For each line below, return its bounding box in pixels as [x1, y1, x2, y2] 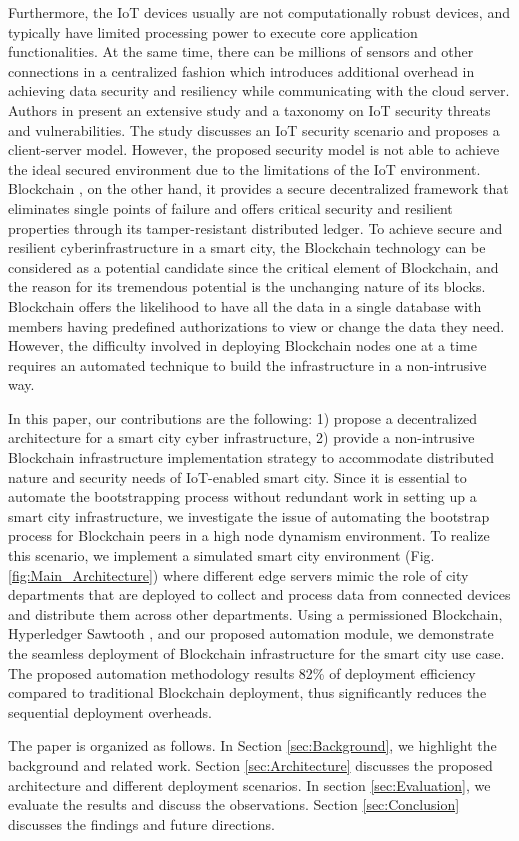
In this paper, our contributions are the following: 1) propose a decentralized [8, 407, 478, 428]
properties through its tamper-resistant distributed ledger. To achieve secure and [8, 217, 503, 238]
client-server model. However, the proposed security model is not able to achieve [8, 139, 500, 160]
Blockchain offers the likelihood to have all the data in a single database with [8, 295, 482, 316]
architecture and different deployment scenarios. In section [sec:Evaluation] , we [8, 774, 491, 795]
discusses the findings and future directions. [8, 813, 275, 834]
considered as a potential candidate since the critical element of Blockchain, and [8, 256, 499, 277]
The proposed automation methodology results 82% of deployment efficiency [8, 662, 476, 683]
